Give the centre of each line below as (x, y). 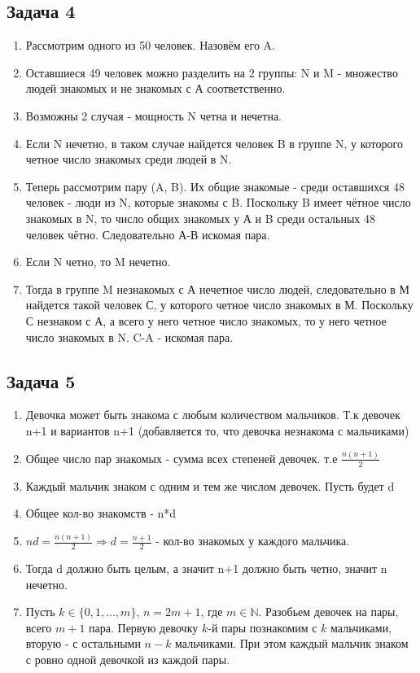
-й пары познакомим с (262, 627)
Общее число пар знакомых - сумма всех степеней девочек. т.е (182, 458)
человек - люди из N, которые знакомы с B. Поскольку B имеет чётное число (218, 202)
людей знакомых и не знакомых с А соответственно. (155, 88)
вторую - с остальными (83, 643)
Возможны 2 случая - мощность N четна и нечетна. (153, 115)
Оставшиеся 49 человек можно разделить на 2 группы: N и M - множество (212, 72)
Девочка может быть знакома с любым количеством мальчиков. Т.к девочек (213, 415)
